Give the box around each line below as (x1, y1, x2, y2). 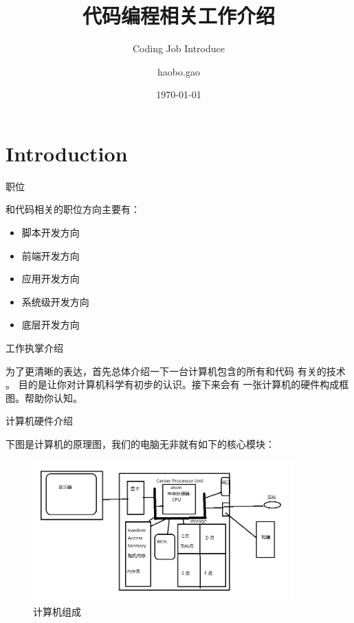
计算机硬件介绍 (5, 414, 73, 428)
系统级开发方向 (21, 294, 89, 308)
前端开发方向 (21, 248, 80, 262)
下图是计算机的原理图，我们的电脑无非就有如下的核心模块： (5, 436, 275, 451)
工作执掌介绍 (5, 341, 63, 354)
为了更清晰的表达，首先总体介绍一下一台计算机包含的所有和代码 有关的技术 (5, 363, 346, 378)
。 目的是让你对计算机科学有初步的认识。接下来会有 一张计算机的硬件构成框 (5, 377, 349, 392)
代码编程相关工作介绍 (82, 1, 275, 30)
